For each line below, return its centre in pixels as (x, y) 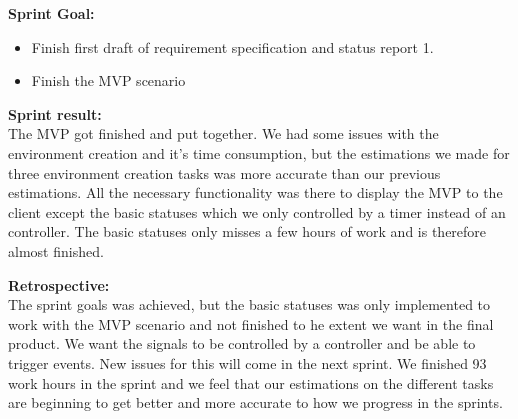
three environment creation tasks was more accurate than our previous (224, 172)
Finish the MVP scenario (108, 80)
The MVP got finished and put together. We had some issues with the (223, 133)
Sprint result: (55, 113)
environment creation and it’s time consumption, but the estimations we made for (259, 152)
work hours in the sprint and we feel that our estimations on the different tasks (251, 382)
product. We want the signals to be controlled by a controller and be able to (242, 343)
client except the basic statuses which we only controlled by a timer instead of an (257, 211)
